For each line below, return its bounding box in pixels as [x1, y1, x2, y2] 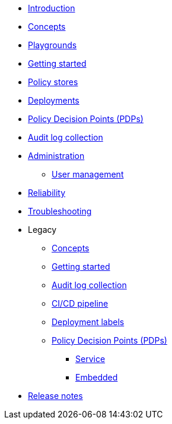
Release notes [28, 391, 83, 401]
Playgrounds [28, 40, 77, 50]
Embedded [75, 372, 118, 382]
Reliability [28, 188, 66, 198]
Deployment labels [52, 317, 125, 327]
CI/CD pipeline [52, 298, 109, 308]
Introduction [28, 3, 75, 13]
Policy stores [28, 77, 78, 87]
